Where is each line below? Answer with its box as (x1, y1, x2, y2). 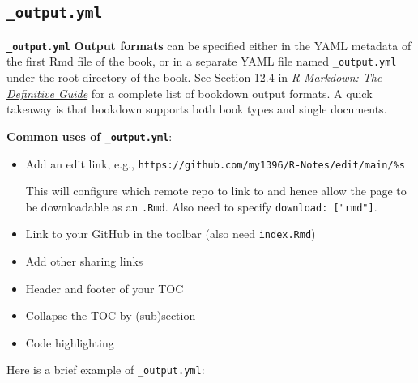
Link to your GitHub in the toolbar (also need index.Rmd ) (25, 225, 316, 242)
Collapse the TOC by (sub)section (25, 307, 196, 324)
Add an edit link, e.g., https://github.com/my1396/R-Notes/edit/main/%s (25, 155, 405, 172)
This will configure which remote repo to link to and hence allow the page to (25, 182, 407, 199)
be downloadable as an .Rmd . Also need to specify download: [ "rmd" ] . (25, 198, 377, 215)
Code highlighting (25, 334, 114, 351)
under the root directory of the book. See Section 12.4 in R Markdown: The (6, 69, 382, 86)
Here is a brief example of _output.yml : (6, 361, 205, 378)
